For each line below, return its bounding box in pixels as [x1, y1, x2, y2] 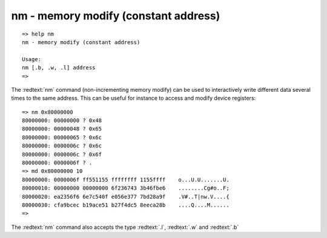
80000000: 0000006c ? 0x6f [22, 151, 102, 158]
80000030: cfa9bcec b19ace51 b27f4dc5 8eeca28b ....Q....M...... [22, 201, 230, 208]
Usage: [22, 56, 42, 63]
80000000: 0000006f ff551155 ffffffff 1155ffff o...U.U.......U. [22, 176, 230, 183]
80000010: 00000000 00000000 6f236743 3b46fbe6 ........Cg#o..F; [22, 185, 230, 191]
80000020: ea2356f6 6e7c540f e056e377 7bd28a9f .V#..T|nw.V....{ [22, 193, 230, 200]
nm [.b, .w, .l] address [22, 64, 96, 71]
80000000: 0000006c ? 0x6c [22, 143, 102, 149]
